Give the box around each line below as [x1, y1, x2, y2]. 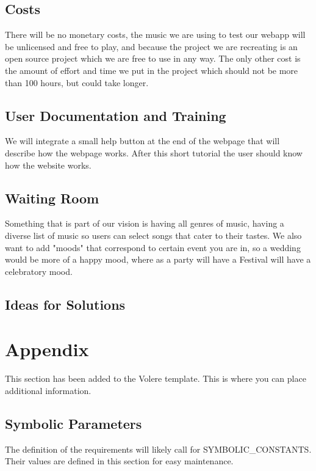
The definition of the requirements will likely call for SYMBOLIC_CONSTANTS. [5, 442, 312, 455]
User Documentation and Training [5, 106, 226, 125]
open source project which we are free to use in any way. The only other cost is [5, 52, 301, 65]
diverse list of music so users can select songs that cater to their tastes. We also [5, 228, 302, 241]
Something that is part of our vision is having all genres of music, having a [5, 217, 284, 230]
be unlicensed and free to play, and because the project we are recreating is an [5, 40, 298, 53]
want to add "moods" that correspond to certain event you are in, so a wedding [5, 241, 301, 254]
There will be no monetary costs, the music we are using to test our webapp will [5, 28, 306, 41]
